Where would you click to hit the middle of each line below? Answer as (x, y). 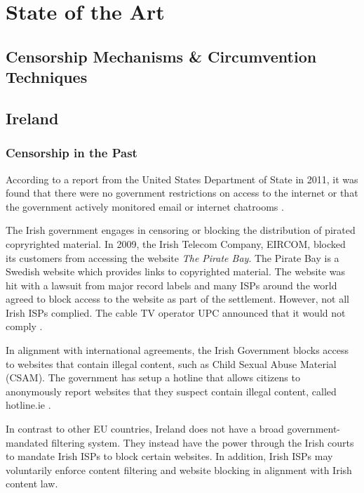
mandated (27, 442)
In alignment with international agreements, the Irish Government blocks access (177, 350)
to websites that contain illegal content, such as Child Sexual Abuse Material (171, 363)
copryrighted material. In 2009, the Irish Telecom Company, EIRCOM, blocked (176, 243)
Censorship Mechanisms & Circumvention (161, 56)
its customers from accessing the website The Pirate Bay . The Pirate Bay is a (173, 257)
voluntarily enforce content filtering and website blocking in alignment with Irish (179, 469)
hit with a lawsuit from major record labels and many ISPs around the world (171, 285)
